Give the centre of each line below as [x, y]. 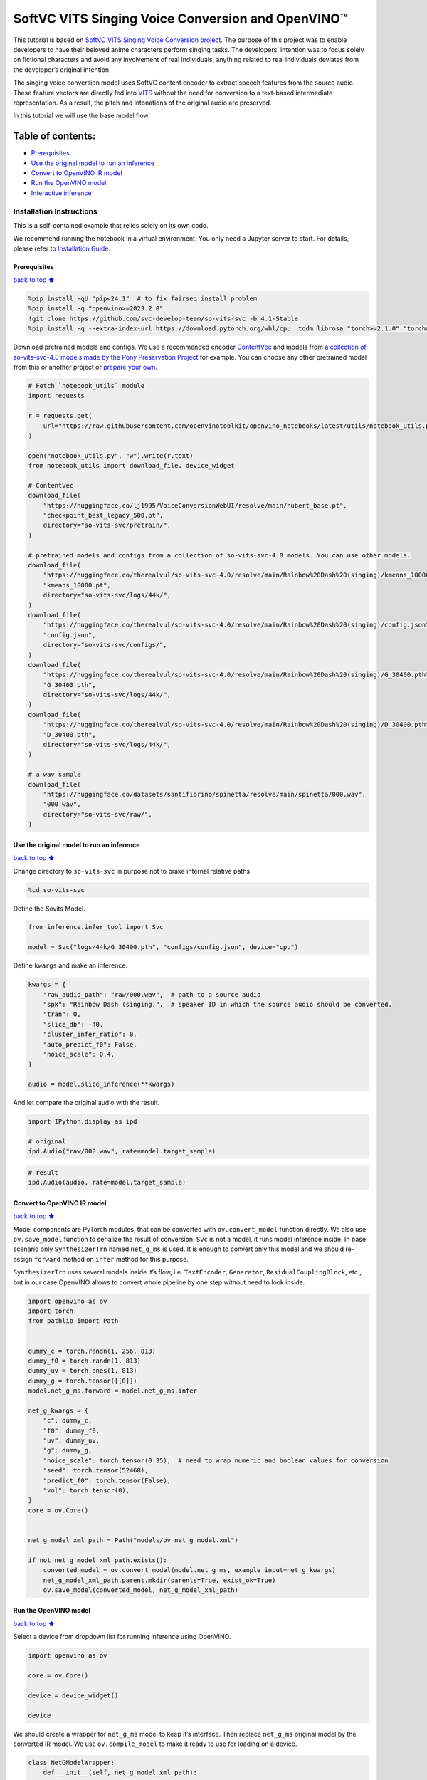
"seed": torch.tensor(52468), [96, 1471]
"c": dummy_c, [68, 1421]
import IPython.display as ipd [83, 1122]
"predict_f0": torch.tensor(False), [107, 1480]
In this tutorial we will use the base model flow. [81, 116]
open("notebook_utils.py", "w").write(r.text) [111, 455]
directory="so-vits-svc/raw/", [97, 814]
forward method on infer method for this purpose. [111, 1259]
